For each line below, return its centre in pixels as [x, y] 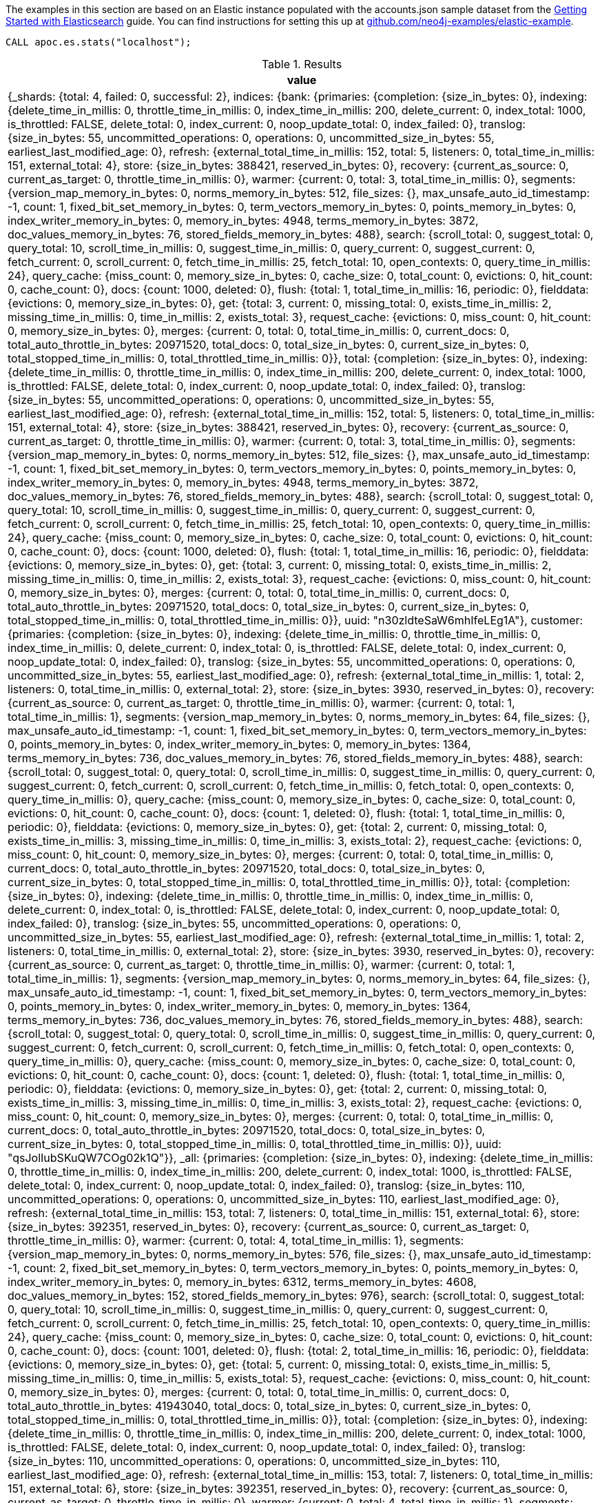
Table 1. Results [302, 64]
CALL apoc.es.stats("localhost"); [99, 42]
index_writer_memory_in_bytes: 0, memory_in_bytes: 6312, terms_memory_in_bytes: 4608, [242, 1282]
